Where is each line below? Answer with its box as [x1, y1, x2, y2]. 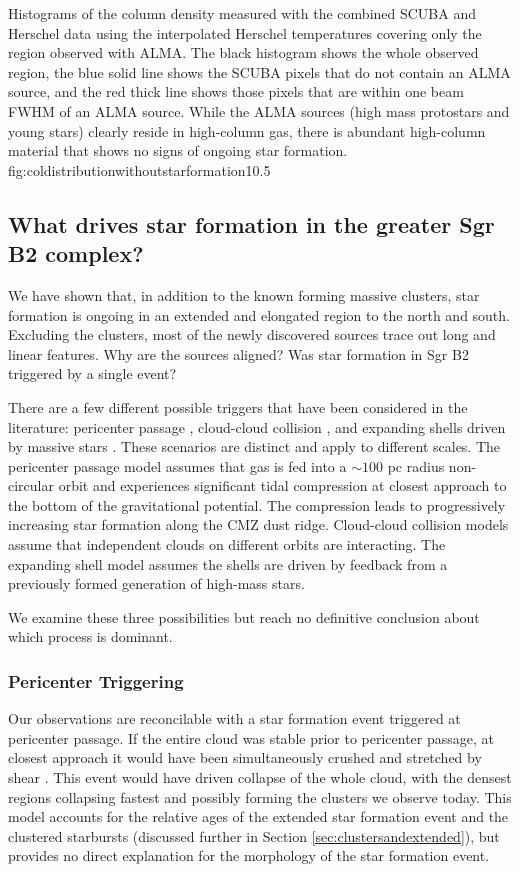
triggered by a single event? [8, 363, 177, 384]
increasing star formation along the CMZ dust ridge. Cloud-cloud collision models [8, 514, 509, 535]
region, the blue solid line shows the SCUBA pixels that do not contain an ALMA [8, 61, 511, 82]
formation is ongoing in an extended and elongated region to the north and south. [8, 304, 510, 325]
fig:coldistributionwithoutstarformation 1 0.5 [8, 159, 271, 180]
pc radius [387, 455, 445, 476]
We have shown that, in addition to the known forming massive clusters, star [8, 284, 480, 305]
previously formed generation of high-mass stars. [8, 573, 305, 594]
